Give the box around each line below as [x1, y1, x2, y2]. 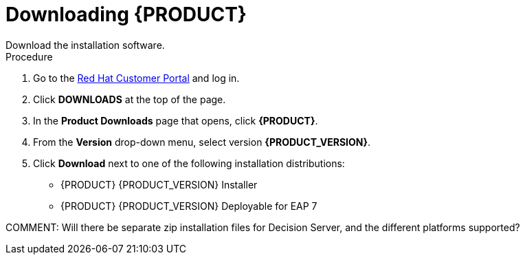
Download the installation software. [5, 39, 165, 51]
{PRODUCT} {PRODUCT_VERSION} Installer [60, 178, 258, 191]
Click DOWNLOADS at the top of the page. [33, 93, 226, 105]
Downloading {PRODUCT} [5, 3, 247, 26]
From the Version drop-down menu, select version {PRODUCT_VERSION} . [33, 136, 371, 148]
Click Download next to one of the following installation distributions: [33, 157, 345, 169]
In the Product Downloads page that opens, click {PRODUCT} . [33, 114, 318, 127]
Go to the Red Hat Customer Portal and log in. [33, 72, 240, 84]
